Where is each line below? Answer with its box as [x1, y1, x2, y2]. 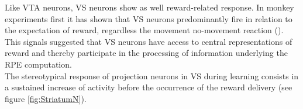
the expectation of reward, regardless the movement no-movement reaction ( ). [5, 24, 284, 36]
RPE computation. [5, 58, 72, 70]
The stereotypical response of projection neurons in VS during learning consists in [5, 69, 299, 82]
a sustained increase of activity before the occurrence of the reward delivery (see [5, 81, 292, 93]
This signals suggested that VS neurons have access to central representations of [5, 35, 292, 47]
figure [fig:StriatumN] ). [5, 92, 87, 104]
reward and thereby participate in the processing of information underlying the [5, 47, 288, 59]
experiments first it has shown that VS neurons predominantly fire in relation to [5, 12, 292, 24]
